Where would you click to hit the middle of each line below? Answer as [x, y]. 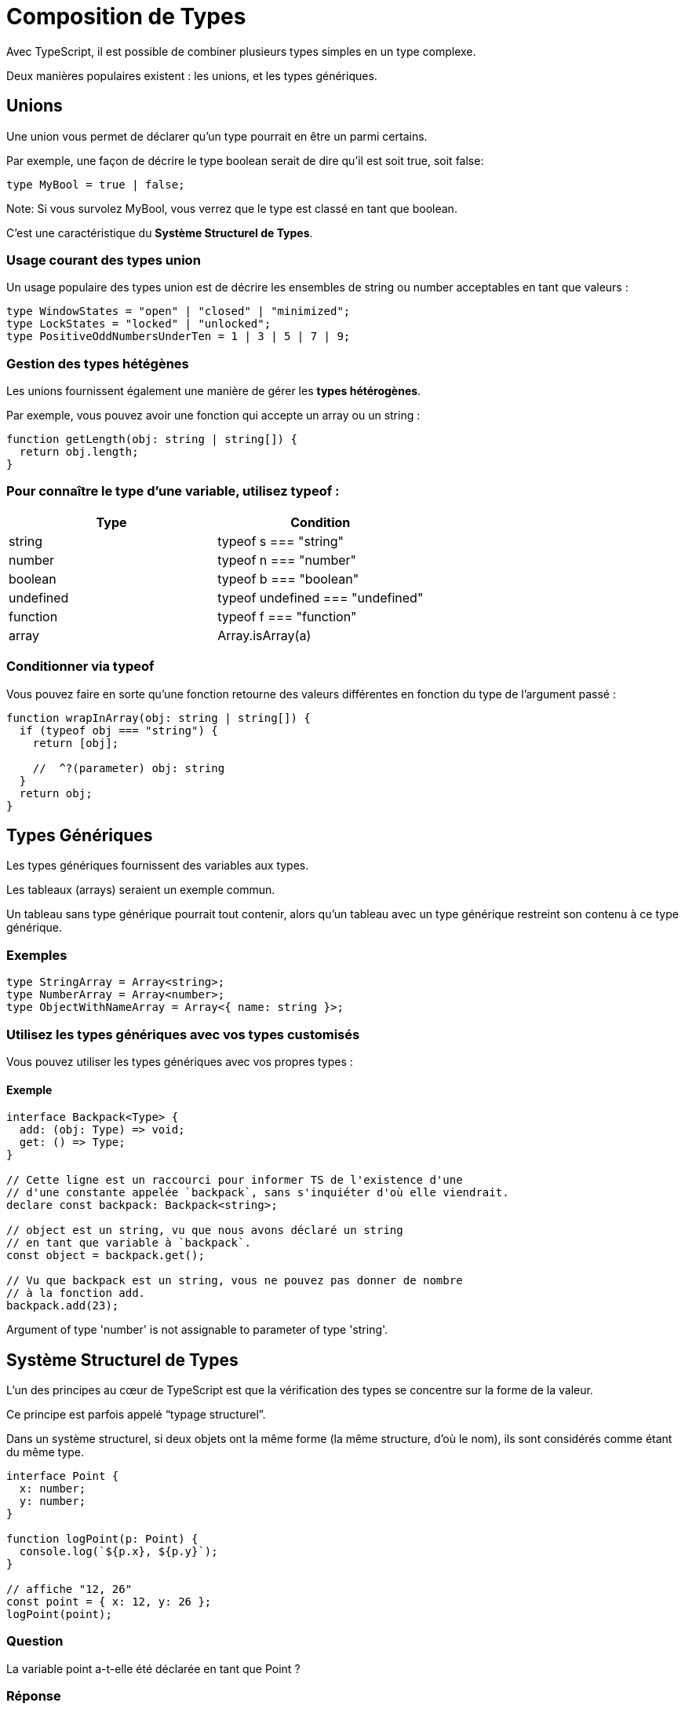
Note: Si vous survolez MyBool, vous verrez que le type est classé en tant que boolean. [232, 208]
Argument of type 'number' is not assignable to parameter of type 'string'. [197, 1330]
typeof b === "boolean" [288, 579]
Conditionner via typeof [80, 666]
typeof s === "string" [281, 541]
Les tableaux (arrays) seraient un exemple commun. [141, 890]
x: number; [53, 1488]
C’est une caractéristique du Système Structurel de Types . [160, 233]
